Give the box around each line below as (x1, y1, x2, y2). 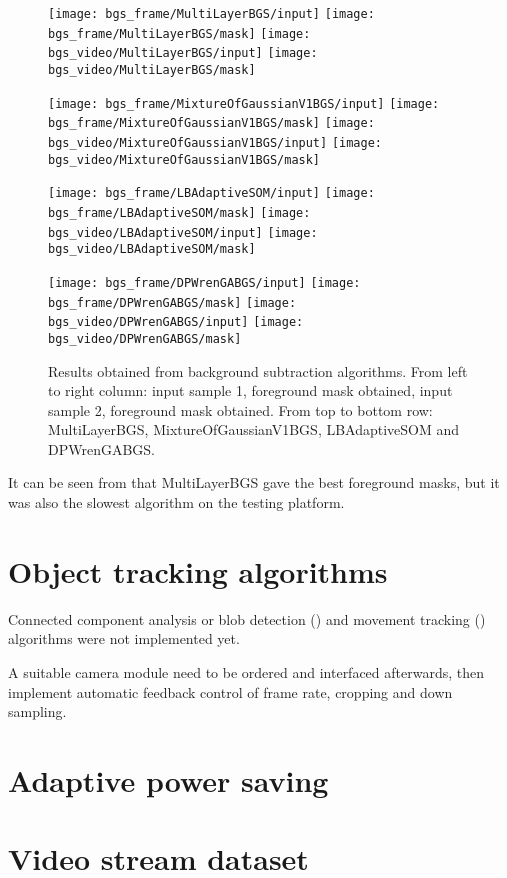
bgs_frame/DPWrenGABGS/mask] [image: (48, 295, 297, 310)
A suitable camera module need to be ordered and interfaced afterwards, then (8, 661, 484, 682)
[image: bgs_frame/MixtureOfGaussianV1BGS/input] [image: (48, 96, 440, 111)
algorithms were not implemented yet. (8, 628, 240, 649)
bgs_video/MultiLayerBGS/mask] (48, 62, 256, 77)
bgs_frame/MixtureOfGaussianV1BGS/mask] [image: (48, 116, 375, 131)
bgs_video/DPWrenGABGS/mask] (48, 331, 242, 346)
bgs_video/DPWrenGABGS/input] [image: (48, 315, 304, 330)
